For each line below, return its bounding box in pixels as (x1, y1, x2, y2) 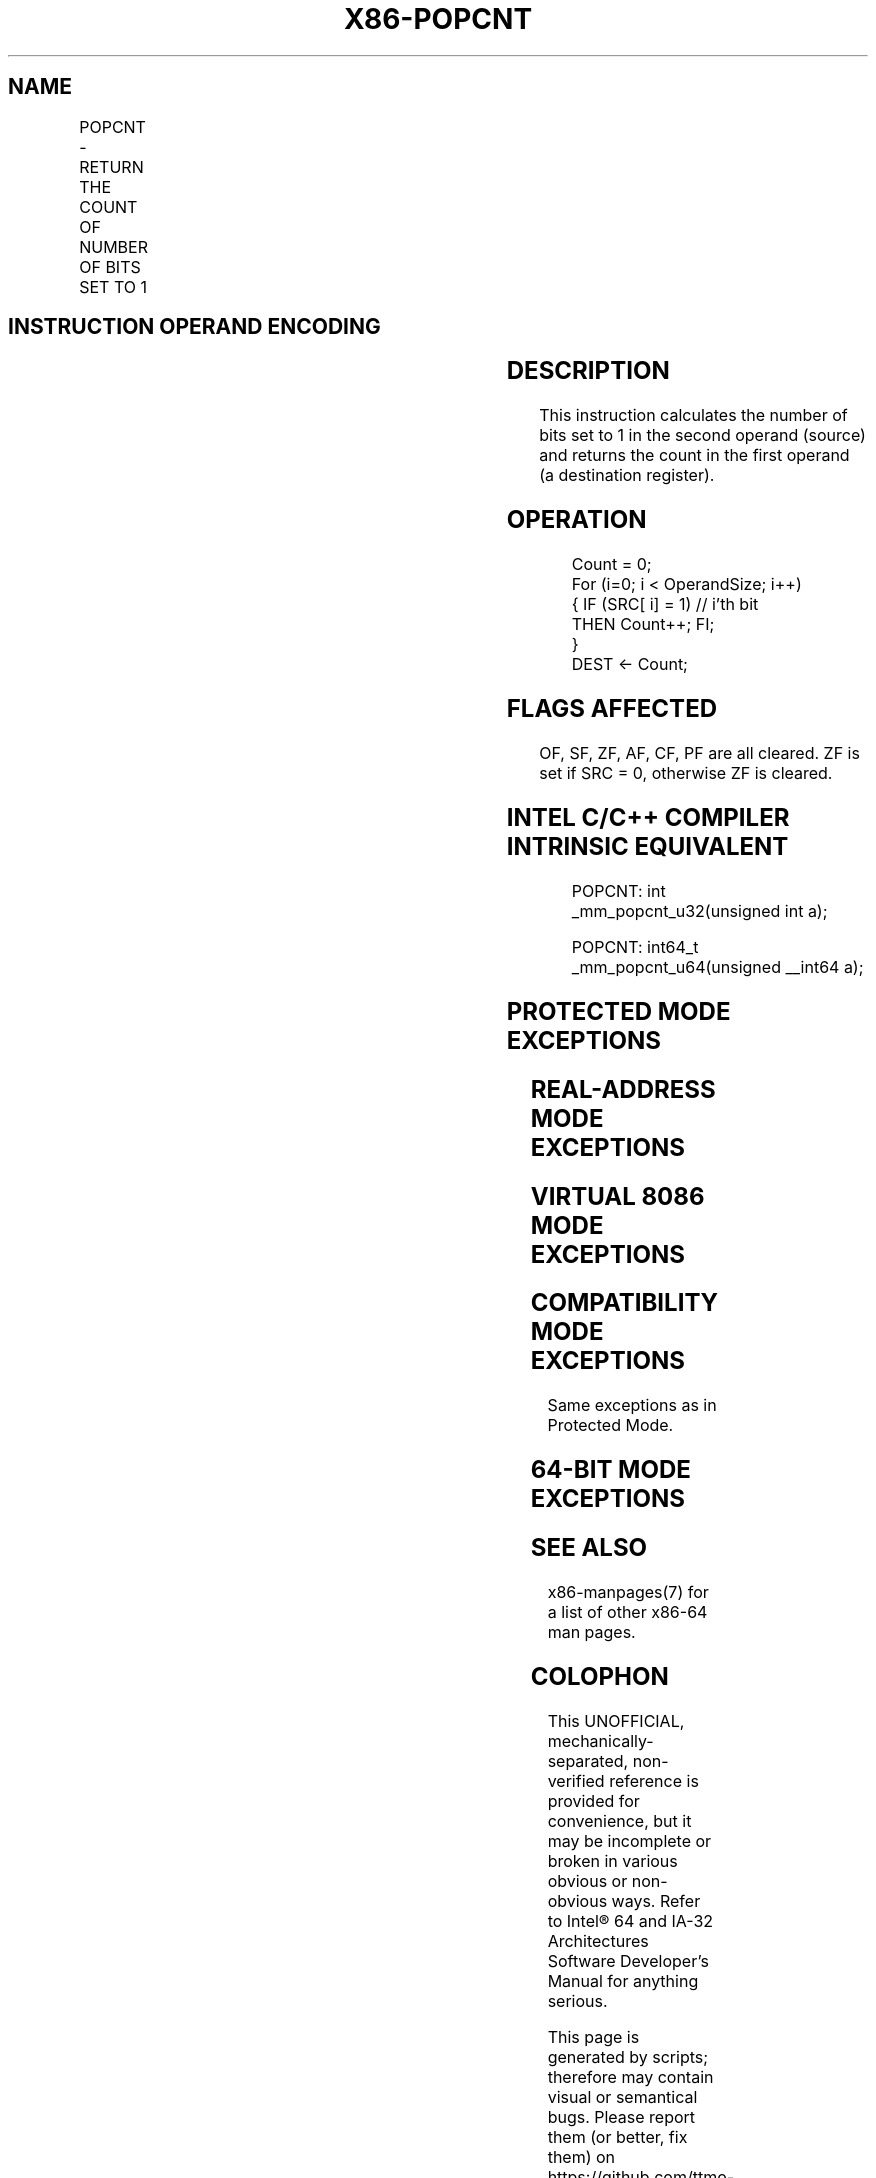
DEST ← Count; (571, 654, 688, 675)
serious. (547, 1990, 608, 2011)
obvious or (547, 1870, 628, 1891)
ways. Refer (611, 1890, 701, 1911)
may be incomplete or (547, 1830, 712, 1851)
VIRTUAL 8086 (530, 1181, 705, 1211)
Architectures (547, 1930, 649, 1951)
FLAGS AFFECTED (506, 694, 718, 724)
